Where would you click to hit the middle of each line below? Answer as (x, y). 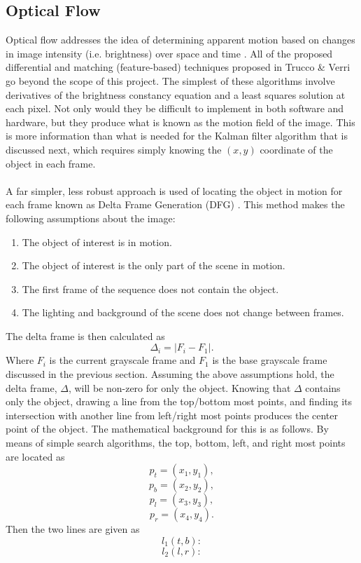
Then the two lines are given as (73, 529)
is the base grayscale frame (270, 360)
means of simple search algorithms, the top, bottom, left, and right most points (176, 443)
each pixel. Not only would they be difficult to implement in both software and (175, 108)
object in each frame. (51, 163)
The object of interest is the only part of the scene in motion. (154, 265)
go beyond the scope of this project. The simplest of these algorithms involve (170, 80)
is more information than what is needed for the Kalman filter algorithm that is (177, 136)
